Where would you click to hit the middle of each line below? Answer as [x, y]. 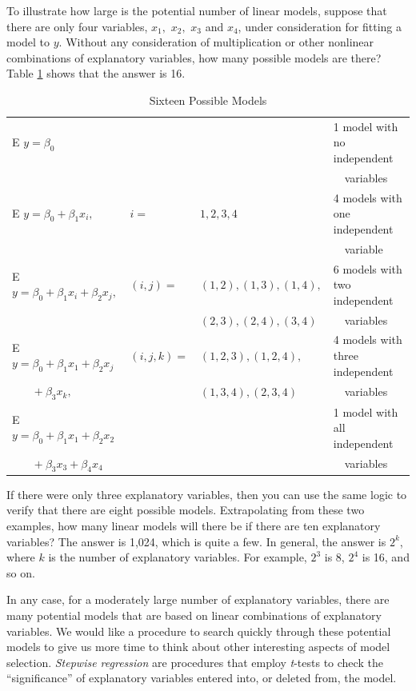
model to [28, 42]
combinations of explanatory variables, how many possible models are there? [194, 57]
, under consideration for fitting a [320, 26]
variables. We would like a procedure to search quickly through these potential [199, 631]
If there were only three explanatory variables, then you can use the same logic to [207, 494]
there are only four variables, [77, 26]
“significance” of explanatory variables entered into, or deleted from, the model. [202, 678]
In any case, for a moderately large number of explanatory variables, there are [198, 599]
